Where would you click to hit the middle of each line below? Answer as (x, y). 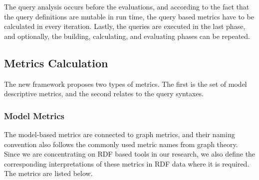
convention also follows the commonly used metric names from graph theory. (121, 144)
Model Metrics (34, 115)
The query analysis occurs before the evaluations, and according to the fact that (127, 6)
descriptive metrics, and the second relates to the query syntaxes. (104, 93)
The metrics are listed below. (48, 173)
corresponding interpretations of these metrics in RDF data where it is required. (127, 163)
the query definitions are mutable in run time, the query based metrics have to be (129, 16)
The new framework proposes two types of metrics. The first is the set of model (126, 84)
